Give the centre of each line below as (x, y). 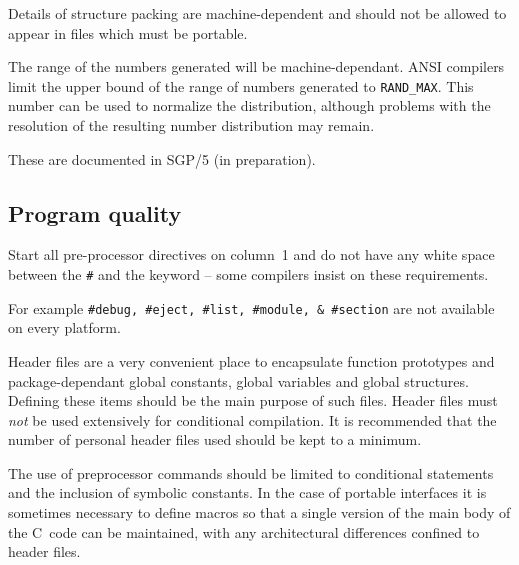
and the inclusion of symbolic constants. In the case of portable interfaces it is (247, 492)
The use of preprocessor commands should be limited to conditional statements (251, 472)
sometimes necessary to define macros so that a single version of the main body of (259, 512)
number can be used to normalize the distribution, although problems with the (249, 105)
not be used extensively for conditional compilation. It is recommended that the (252, 419)
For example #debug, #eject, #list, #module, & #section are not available (251, 307)
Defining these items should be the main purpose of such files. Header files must (253, 400)
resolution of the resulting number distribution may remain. (191, 125)
